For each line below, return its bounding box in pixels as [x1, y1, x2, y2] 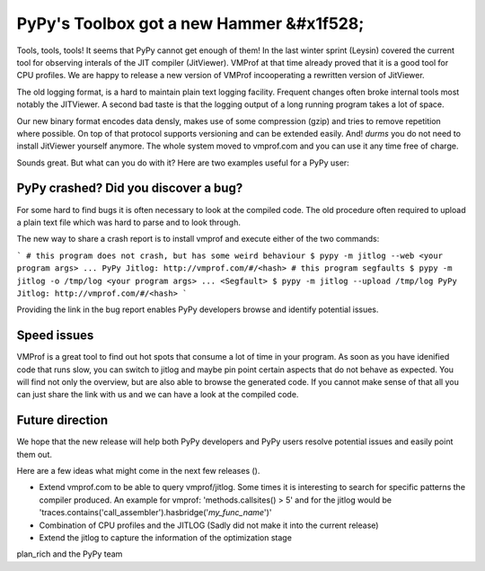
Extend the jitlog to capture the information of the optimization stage [39, 532, 292, 543]
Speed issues [16, 328, 94, 343]
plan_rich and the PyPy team [16, 549, 123, 559]
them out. [16, 449, 53, 459]
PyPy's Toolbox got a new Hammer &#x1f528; [16, 13, 365, 33]
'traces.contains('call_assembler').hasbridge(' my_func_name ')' [39, 507, 272, 518]
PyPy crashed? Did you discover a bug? [16, 181, 243, 196]
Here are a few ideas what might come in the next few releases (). [16, 466, 260, 477]
